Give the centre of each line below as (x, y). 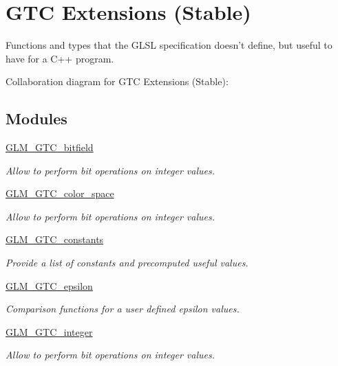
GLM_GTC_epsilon (49, 285)
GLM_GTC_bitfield (50, 147)
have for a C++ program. (60, 58)
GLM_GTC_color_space (60, 193)
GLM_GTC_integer (49, 331)
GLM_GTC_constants (55, 239)
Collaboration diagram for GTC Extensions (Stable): (117, 81)
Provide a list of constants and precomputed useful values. (127, 263)
